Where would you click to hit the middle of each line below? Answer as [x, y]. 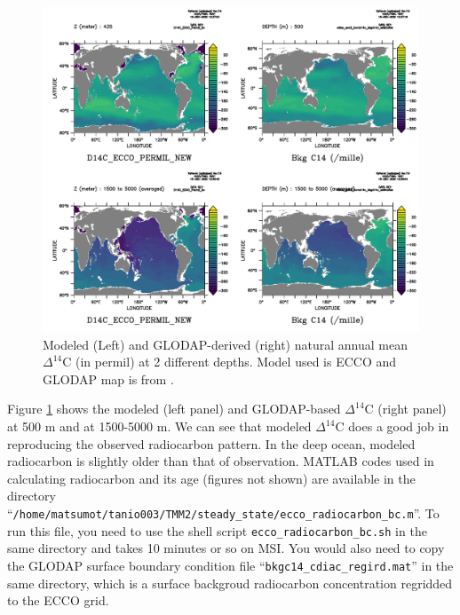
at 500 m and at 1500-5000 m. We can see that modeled [159, 426]
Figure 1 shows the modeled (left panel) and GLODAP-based [174, 409]
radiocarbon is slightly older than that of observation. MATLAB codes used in [221, 461]
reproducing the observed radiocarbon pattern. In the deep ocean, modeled [211, 443]
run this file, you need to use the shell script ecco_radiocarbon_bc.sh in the [217, 530]
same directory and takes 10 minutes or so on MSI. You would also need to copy [226, 548]
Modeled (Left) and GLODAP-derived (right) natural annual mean [225, 344]
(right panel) [412, 409]
